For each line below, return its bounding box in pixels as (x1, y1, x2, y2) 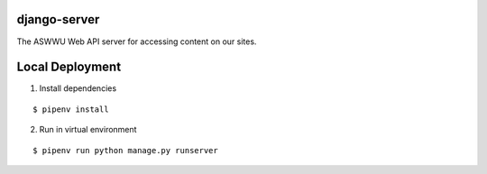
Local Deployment (16, 60, 122, 75)
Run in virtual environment (39, 124, 137, 135)
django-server (16, 12, 100, 27)
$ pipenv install (32, 104, 109, 114)
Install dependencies (39, 83, 117, 94)
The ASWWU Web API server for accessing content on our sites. (16, 36, 257, 47)
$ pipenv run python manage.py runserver (32, 145, 218, 155)
